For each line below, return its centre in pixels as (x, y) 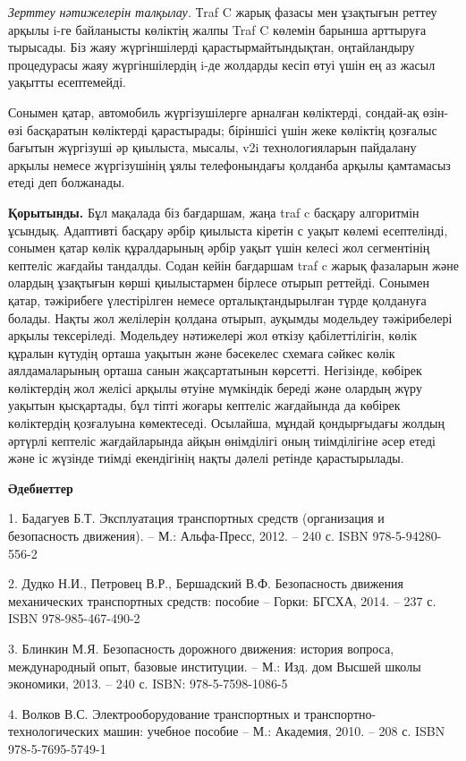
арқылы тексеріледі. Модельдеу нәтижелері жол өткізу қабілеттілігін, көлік (213, 335)
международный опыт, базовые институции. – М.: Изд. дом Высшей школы (215, 666)
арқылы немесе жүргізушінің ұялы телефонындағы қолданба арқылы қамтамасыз (229, 164)
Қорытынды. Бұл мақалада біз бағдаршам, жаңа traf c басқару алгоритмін (214, 212)
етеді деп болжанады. (67, 182)
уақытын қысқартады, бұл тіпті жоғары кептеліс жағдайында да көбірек (204, 405)
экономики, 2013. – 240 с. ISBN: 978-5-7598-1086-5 (148, 684)
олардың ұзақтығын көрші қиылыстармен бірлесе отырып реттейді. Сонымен (219, 282)
